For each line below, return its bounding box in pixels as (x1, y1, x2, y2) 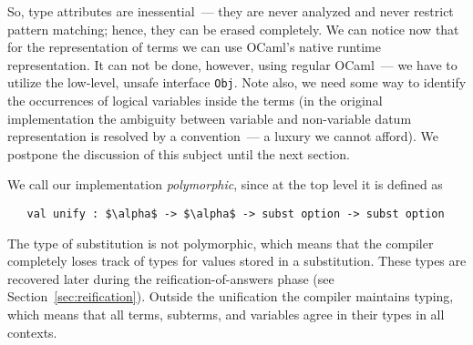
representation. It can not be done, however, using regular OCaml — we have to (7, 55, 458, 74)
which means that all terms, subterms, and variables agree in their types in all (7, 305, 445, 324)
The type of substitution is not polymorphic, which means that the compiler (7, 233, 434, 252)
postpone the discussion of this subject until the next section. (7, 144, 350, 163)
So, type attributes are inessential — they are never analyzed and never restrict (7, 2, 454, 20)
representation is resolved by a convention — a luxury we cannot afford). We (7, 127, 438, 146)
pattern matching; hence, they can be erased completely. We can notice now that (7, 19, 459, 38)
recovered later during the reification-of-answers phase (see (7, 269, 334, 288)
